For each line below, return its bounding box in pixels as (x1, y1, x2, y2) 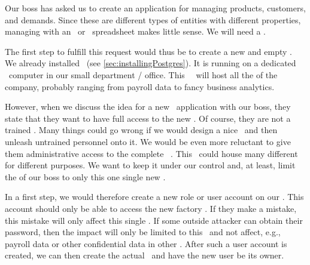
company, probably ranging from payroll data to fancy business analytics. (5, 80, 275, 93)
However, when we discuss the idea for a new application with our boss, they (5, 100, 291, 113)
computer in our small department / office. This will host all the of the (8, 68, 278, 81)
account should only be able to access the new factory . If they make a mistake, (5, 202, 297, 214)
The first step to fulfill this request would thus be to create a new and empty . (5, 45, 292, 57)
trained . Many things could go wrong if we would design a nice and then (5, 124, 278, 136)
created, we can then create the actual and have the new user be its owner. (5, 249, 284, 261)
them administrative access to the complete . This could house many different (5, 147, 298, 159)
